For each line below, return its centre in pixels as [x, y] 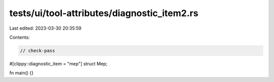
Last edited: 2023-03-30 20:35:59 [45, 28]
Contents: [20, 37]
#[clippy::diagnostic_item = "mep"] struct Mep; [58, 63]
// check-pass [38, 51]
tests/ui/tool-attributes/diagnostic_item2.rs [104, 13]
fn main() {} [22, 73]
